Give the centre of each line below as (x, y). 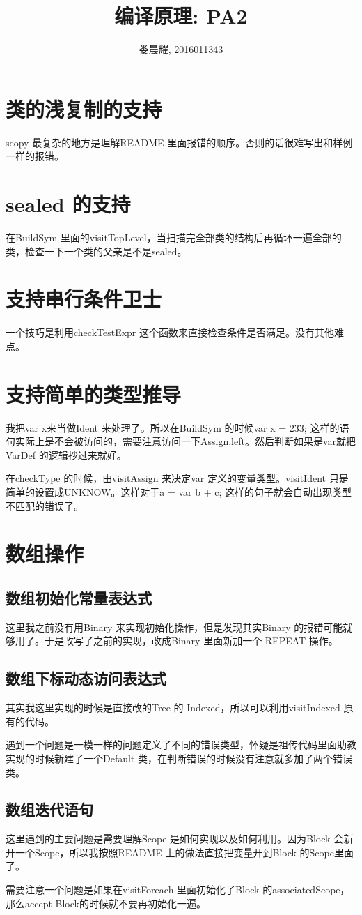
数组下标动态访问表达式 (86, 678)
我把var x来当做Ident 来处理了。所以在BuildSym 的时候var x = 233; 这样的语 (178, 427)
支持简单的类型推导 (94, 394)
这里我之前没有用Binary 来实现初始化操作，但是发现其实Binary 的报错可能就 (179, 627)
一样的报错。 (35, 156)
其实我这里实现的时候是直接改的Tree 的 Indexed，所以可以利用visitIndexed (173, 708)
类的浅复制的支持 (84, 108)
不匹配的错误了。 (45, 505)
